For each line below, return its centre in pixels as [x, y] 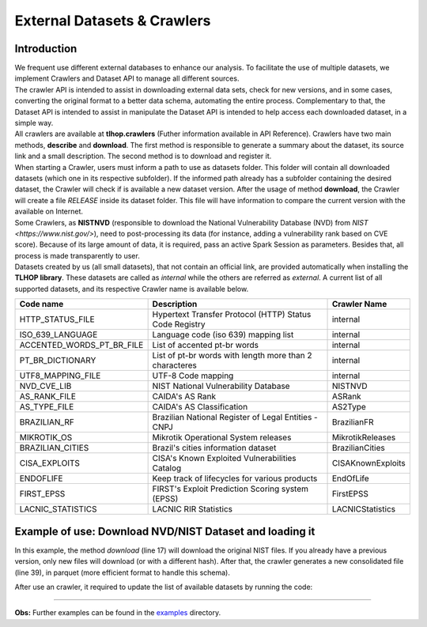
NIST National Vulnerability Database [221, 386]
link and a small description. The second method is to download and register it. [143, 156]
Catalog [167, 468]
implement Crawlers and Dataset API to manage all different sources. [127, 78]
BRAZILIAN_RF [47, 422]
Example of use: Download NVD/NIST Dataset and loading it [165, 531]
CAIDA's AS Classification [200, 407]
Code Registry [179, 324]
